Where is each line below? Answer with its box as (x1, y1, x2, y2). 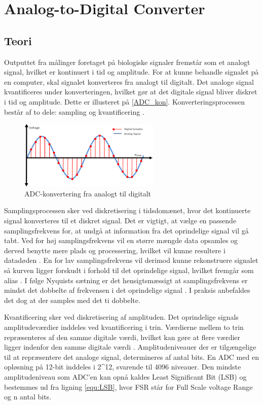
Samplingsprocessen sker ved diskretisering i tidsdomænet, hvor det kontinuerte (4, 205, 251, 216)
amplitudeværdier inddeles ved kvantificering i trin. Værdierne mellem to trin (4, 321, 244, 332)
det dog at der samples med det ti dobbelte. (4, 294, 140, 305)
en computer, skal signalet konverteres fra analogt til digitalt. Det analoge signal (4, 76, 254, 87)
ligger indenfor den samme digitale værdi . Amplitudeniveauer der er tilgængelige (4, 342, 256, 352)
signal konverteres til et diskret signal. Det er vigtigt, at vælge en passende (4, 215, 237, 226)
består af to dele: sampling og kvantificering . (4, 106, 144, 117)
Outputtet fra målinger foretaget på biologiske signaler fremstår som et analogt (4, 56, 250, 67)
